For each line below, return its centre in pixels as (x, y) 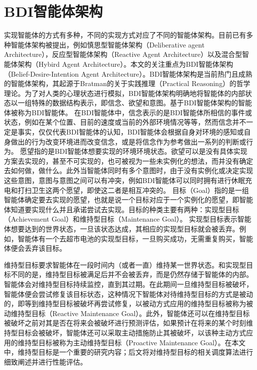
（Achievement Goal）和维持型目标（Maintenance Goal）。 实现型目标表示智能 (128, 219)
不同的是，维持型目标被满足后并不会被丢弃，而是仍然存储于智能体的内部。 (132, 274)
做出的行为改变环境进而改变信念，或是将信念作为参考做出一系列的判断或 (128, 141)
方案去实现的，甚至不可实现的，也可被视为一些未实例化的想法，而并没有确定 (128, 161)
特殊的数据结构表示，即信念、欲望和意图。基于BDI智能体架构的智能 (142, 103)
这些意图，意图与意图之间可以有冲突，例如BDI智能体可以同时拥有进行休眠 (125, 180)
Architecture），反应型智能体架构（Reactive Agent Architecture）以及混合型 (123, 54)
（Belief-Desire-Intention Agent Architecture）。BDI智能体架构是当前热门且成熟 (128, 73)
